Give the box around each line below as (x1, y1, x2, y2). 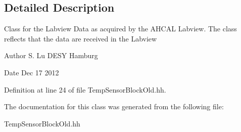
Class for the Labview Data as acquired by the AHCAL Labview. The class (4, 23, 237, 34)
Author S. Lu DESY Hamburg (4, 50, 98, 61)
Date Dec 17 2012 (4, 67, 59, 77)
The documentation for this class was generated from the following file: (4, 101, 224, 112)
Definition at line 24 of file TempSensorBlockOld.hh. (4, 84, 166, 95)
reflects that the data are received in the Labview (4, 33, 157, 43)
